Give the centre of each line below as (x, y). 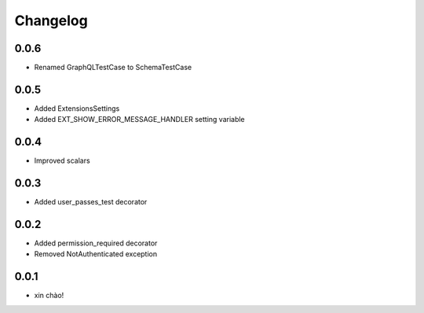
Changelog (51, 20)
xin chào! (49, 296)
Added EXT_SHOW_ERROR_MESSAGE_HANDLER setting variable (139, 120)
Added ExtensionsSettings (77, 108)
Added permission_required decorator (96, 243)
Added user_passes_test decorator (91, 202)
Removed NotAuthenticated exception (95, 254)
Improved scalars (62, 160)
